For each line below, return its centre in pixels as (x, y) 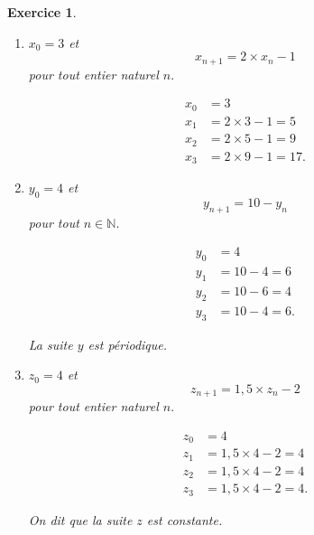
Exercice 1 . (42, 12)
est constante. (185, 519)
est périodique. (128, 344)
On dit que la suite (80, 519)
